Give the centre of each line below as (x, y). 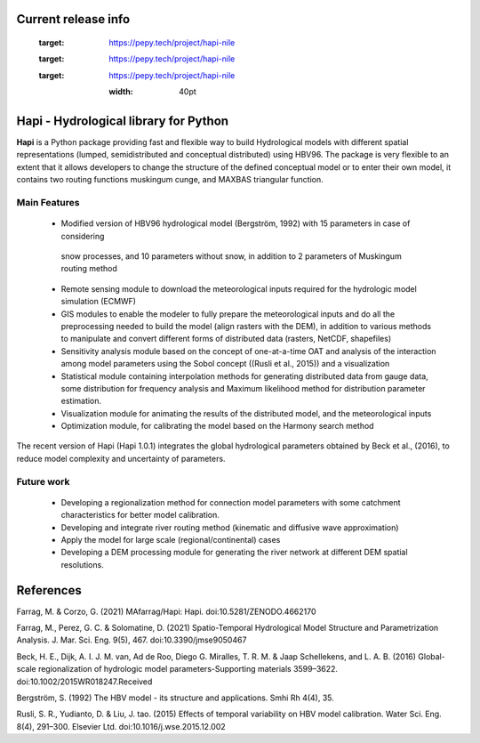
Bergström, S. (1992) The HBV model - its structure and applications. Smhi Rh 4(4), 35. (176, 698)
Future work (43, 481)
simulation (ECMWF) (99, 302)
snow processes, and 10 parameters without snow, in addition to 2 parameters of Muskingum (231, 256)
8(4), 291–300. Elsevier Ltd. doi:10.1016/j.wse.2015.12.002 (121, 726)
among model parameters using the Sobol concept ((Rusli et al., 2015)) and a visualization (225, 364)
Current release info (73, 19)
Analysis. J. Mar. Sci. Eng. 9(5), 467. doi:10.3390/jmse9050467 (132, 640)
